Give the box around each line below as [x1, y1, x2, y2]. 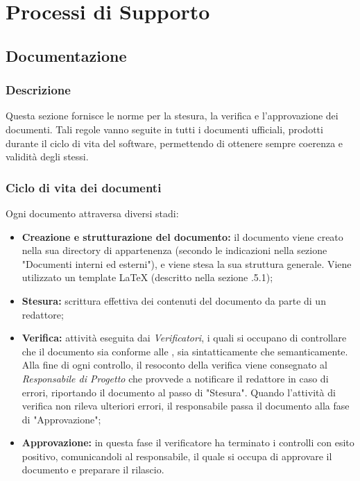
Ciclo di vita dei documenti [6, 178, 162, 196]
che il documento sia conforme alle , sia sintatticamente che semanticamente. [22, 344, 348, 358]
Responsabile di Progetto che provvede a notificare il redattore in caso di [22, 371, 329, 385]
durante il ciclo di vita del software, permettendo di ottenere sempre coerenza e [6, 135, 343, 150]
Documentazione [6, 44, 127, 66]
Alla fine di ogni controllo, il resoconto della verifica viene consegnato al [22, 357, 327, 372]
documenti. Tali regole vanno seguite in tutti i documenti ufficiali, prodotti [6, 121, 323, 136]
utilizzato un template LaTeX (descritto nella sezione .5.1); [22, 270, 273, 285]
